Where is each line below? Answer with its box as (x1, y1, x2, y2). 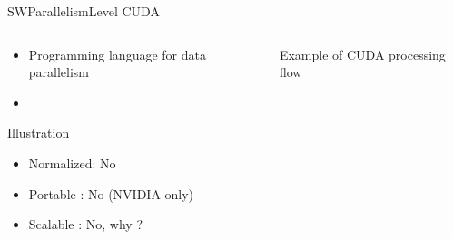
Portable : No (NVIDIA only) (28, 184, 194, 203)
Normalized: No (28, 153, 116, 172)
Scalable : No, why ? (28, 215, 143, 234)
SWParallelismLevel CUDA (7, 2, 160, 20)
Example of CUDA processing (279, 44, 446, 63)
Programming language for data (28, 44, 206, 63)
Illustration (7, 123, 70, 142)
